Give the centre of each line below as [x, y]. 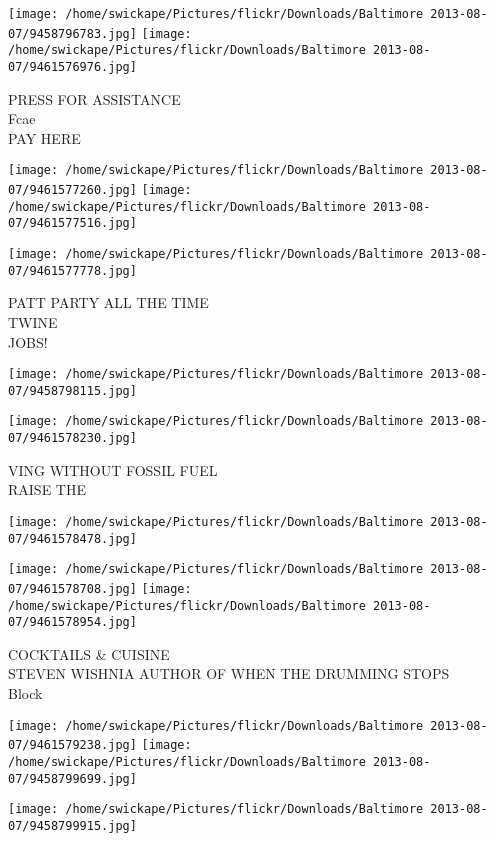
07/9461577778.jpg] [72, 270]
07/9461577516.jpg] [72, 223]
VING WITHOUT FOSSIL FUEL [113, 469]
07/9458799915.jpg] [72, 825]
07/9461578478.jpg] [72, 538]
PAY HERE [44, 137]
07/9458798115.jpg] [72, 390]
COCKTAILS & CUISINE [89, 653]
